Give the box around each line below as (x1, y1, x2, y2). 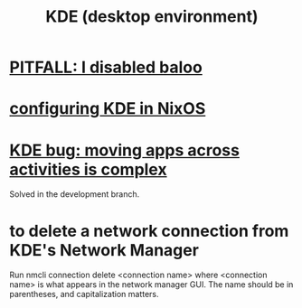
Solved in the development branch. (9, 189, 140, 200)
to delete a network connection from (9, 220, 289, 241)
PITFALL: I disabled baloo (9, 57, 203, 78)
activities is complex (9, 159, 167, 180)
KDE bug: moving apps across (9, 140, 240, 160)
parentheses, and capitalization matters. (9, 289, 160, 300)
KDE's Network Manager (9, 239, 199, 260)
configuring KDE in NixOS (9, 98, 206, 119)
